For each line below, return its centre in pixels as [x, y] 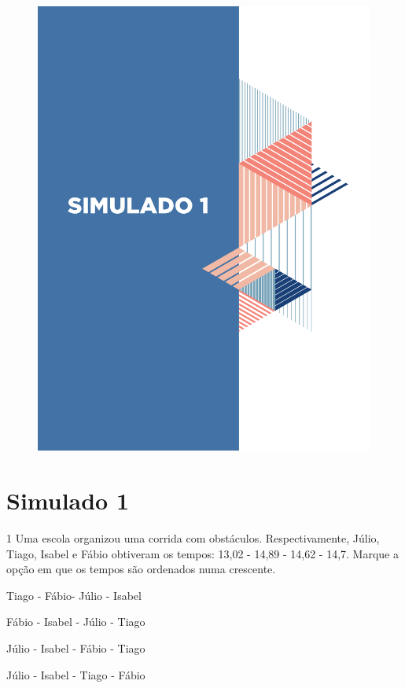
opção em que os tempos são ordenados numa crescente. [141, 569]
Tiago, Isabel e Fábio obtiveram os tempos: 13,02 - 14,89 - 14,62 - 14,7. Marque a [202, 553]
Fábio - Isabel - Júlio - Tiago [76, 622]
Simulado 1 [68, 500]
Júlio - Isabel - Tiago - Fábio [76, 674]
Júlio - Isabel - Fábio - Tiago [76, 648]
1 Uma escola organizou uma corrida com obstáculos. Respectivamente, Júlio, [193, 538]
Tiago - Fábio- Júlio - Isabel [74, 595]
